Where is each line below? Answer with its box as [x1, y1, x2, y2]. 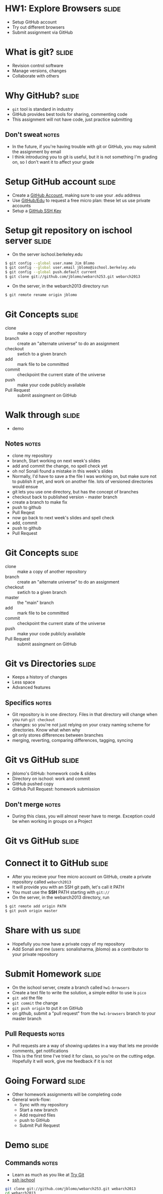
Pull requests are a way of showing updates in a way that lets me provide [12, 1042, 159, 1048]
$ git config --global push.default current [5, 270, 97, 275]
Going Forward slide [5, 1075, 86, 1086]
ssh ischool [12, 1177, 36, 1183]
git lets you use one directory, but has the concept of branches [12, 489, 139, 494]
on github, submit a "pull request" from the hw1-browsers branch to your [12, 1010, 156, 1016]
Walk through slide [5, 410, 80, 420]
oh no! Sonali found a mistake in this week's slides [12, 468, 113, 474]
